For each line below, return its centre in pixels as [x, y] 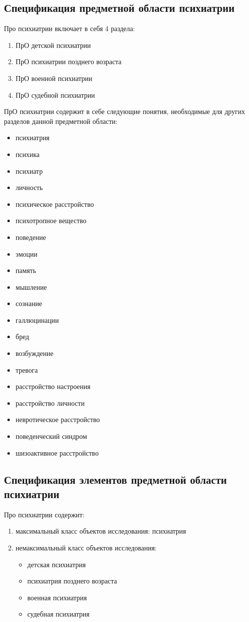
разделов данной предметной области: [61, 121]
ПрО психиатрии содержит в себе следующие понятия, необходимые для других [124, 111]
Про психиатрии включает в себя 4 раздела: [70, 28]
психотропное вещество [51, 220]
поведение [31, 237]
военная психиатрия [57, 597]
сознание [29, 303]
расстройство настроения [53, 386]
